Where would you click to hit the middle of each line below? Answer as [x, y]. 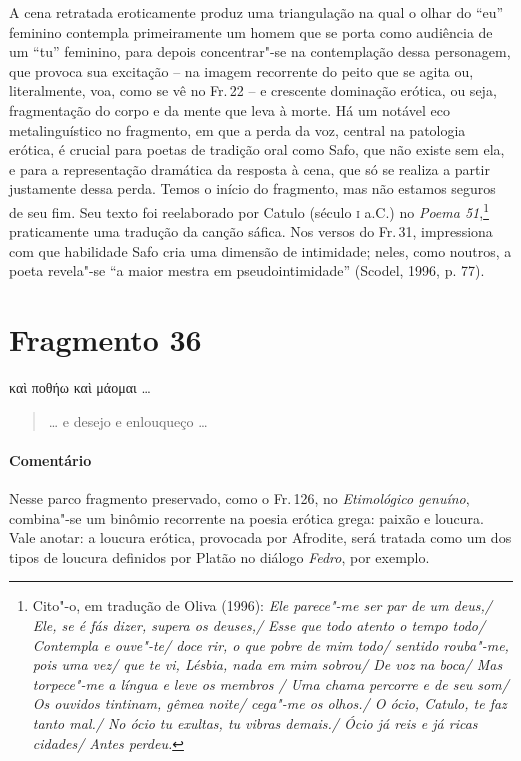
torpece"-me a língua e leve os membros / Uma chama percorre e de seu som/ [270, 683]
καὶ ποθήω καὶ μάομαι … [80, 387]
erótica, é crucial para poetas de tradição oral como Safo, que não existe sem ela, [257, 149]
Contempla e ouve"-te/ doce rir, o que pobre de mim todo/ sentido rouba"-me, [270, 644]
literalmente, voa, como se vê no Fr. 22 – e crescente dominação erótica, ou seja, [253, 90]
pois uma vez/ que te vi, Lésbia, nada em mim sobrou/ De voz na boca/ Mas [267, 664]
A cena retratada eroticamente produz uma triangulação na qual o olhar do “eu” [256, 12]
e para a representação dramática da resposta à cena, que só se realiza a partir [249, 168]
